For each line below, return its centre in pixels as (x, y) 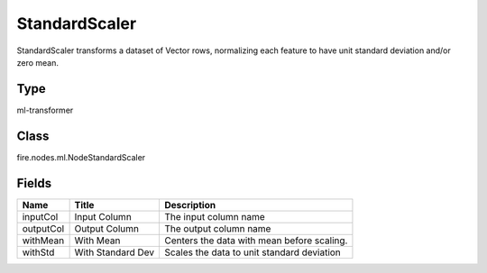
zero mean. (37, 62)
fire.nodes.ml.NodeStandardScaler (81, 157)
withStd (38, 252)
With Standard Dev (115, 252)
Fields (34, 183)
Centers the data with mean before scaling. (256, 241)
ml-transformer (45, 110)
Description (190, 205)
